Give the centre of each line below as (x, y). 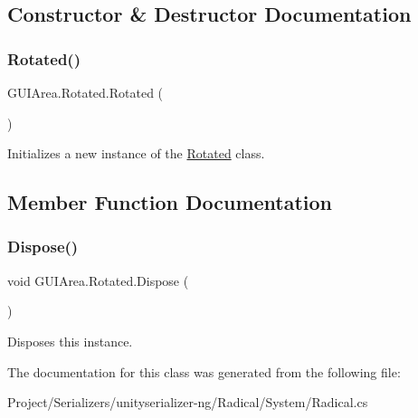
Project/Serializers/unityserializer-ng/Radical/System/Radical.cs (188, 402)
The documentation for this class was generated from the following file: (204, 371)
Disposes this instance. (70, 341)
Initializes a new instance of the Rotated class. (136, 153)
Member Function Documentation (170, 202)
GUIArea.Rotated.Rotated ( (85, 92)
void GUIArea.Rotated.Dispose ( (98, 280)
